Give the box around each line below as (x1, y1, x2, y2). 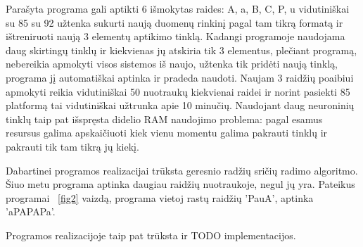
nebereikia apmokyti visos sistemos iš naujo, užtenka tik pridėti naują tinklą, (6, 56, 338, 71)
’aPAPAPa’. (6, 204, 56, 219)
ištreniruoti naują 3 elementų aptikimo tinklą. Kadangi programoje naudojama (6, 29, 345, 44)
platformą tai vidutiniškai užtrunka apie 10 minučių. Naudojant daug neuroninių (6, 98, 355, 113)
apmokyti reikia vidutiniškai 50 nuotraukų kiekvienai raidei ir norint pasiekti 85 (6, 84, 350, 99)
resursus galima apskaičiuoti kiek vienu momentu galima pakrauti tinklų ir (6, 125, 328, 140)
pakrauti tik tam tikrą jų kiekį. (6, 139, 139, 153)
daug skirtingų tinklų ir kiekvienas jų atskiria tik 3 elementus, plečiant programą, (6, 42, 357, 57)
